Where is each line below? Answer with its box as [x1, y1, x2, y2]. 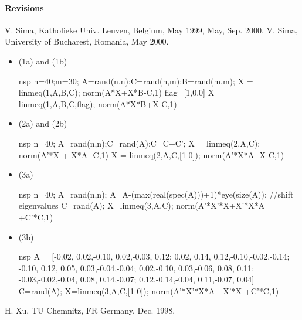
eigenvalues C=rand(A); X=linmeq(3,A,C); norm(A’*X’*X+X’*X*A [18, 199, 265, 212]
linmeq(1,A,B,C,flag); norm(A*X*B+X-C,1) [18, 97, 177, 110]
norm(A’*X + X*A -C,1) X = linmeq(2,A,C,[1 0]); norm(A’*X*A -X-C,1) [18, 148, 284, 161]
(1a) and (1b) [18, 55, 67, 67]
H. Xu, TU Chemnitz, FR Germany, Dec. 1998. [5, 304, 175, 316]
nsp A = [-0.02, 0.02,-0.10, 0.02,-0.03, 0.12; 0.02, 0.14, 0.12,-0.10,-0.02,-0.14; [18, 250, 290, 263]
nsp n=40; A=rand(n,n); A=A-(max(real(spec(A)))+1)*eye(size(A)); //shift [18, 188, 294, 200]
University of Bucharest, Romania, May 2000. [5, 35, 169, 47]
